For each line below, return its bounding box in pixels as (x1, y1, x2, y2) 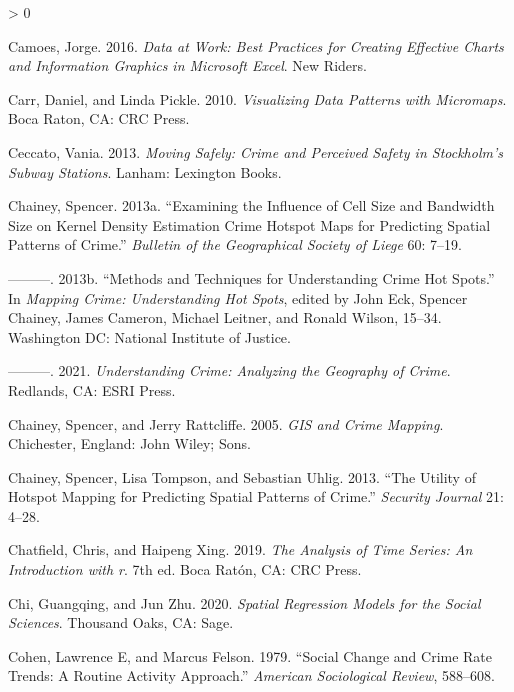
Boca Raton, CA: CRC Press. (8, 108, 190, 129)
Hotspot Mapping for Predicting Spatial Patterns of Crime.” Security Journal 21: (8, 486, 504, 507)
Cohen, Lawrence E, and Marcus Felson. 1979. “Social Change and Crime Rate (8, 645, 493, 666)
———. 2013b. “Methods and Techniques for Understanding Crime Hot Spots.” (8, 267, 495, 288)
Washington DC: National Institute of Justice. (8, 326, 291, 347)
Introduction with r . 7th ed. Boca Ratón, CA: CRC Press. (8, 559, 362, 580)
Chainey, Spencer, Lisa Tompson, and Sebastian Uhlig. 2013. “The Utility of (8, 466, 476, 487)
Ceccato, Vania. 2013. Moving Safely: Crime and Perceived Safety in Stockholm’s (8, 141, 503, 162)
